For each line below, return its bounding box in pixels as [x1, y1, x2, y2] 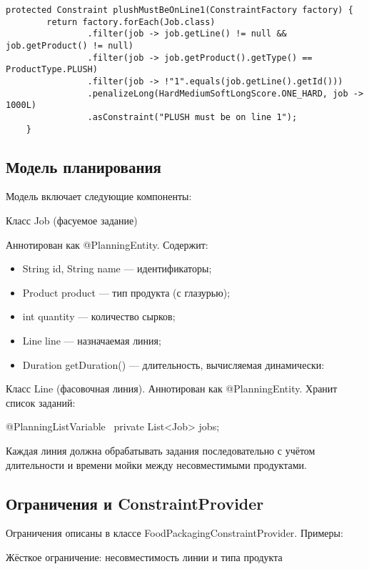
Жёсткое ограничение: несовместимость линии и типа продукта [6, 549, 283, 564]
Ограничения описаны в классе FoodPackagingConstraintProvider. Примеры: [6, 525, 343, 540]
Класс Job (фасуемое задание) [6, 213, 138, 228]
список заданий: [6, 395, 76, 410]
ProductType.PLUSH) [6, 64, 98, 75]
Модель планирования [6, 155, 161, 177]
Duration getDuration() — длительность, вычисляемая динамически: [22, 357, 325, 372]
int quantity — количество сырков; [22, 309, 176, 324]
